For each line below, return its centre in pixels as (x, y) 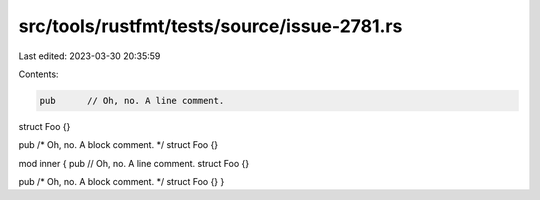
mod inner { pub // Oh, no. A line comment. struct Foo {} (134, 163)
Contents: (38, 74)
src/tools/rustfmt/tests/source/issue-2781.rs (210, 26)
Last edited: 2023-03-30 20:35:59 (89, 56)
